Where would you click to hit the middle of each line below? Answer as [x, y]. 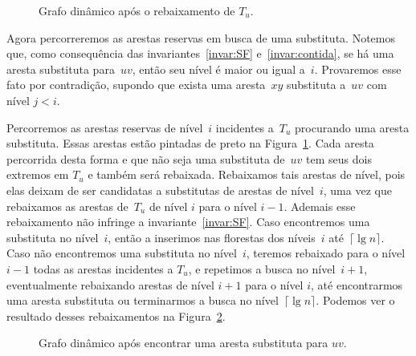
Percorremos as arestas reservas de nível [105, 127]
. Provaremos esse [358, 69]
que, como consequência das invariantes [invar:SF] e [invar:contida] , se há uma [200, 53]
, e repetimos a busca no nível [262, 268]
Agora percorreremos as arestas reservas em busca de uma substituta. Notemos [201, 37]
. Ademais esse [320, 206]
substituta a [316, 85]
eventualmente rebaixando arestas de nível [110, 284]
